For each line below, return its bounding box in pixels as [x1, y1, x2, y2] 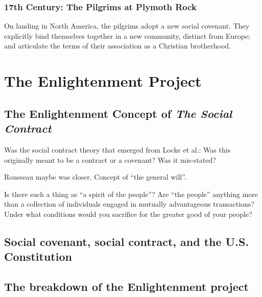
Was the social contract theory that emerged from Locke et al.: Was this [4, 144, 231, 155]
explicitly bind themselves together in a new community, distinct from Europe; [4, 30, 251, 41]
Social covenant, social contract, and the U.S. [4, 233, 249, 249]
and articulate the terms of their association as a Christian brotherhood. [4, 40, 231, 51]
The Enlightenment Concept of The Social [4, 105, 232, 121]
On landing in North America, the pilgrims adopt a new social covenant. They [4, 20, 250, 31]
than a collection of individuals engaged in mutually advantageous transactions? [4, 199, 254, 209]
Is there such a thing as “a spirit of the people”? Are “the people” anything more [4, 188, 258, 199]
